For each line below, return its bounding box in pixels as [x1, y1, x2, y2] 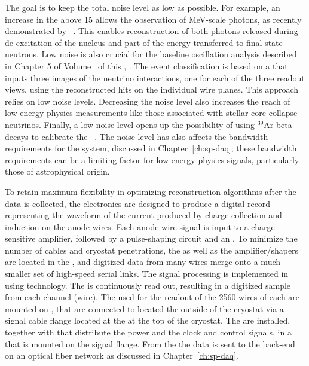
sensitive [5, 232, 36, 245]
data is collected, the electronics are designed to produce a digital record [5, 197, 271, 209]
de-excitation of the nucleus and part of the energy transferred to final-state [5, 36, 283, 48]
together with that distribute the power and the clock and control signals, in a [5, 326, 292, 338]
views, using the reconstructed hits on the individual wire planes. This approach [5, 83, 299, 96]
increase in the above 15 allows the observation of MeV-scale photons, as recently [5, 13, 302, 25]
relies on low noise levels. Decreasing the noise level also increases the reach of [5, 94, 290, 107]
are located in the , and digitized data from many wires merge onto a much [5, 255, 281, 268]
